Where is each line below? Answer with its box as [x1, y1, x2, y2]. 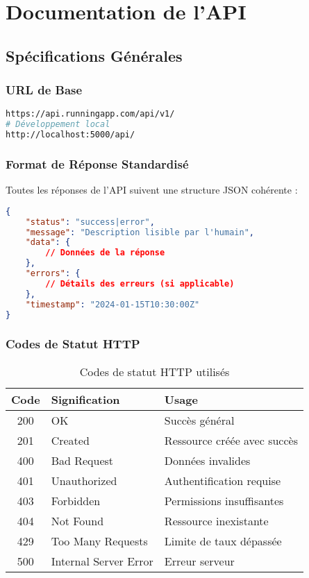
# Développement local [6, 119, 110, 130]
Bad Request [51, 452, 114, 468]
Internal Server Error [51, 552, 153, 569]
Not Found [51, 512, 104, 529]
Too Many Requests [51, 532, 148, 549]
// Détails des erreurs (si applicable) [45, 278, 235, 289]
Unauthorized [51, 472, 117, 488]
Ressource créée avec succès [164, 432, 298, 448]
